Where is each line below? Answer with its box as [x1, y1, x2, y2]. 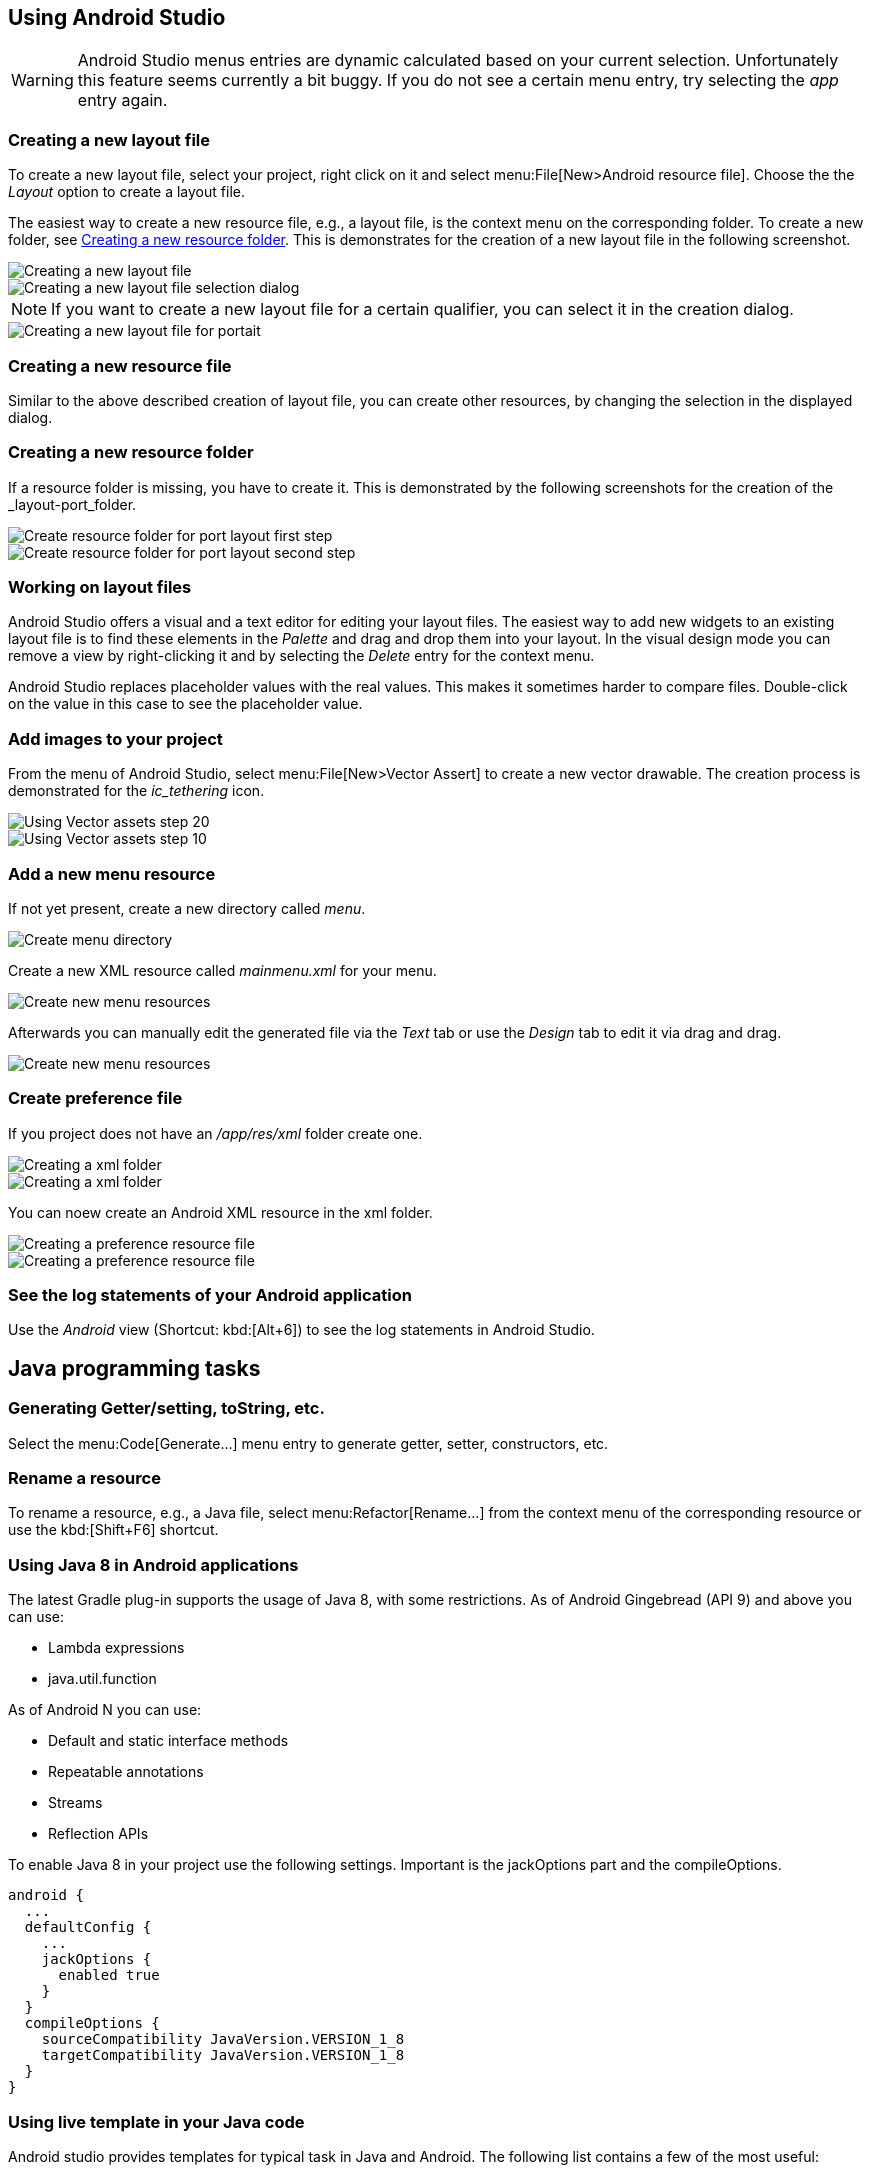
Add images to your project [8, 728, 223, 749]
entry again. [77, 90, 168, 111]
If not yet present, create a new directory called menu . [8, 899, 366, 917]
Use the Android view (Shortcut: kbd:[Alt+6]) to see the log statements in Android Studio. [8, 1321, 595, 1339]
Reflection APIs [48, 1825, 149, 1843]
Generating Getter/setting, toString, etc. [8, 1398, 325, 1419]
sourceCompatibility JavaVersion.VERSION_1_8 [41, 2031, 405, 2048]
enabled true [58, 1967, 160, 1984]
